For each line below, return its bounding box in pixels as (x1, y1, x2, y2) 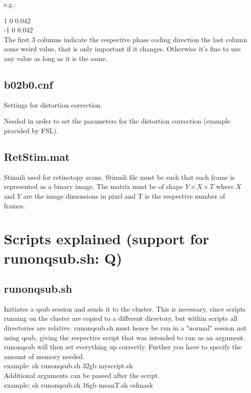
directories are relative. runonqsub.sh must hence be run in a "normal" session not (4, 323, 247, 333)
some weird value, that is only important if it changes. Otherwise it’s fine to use (4, 44, 241, 54)
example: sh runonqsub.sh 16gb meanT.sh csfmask (4, 379, 153, 390)
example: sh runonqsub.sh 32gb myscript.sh (4, 361, 133, 371)
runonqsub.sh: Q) (4, 248, 122, 267)
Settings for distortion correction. (4, 99, 103, 110)
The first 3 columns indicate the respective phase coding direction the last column (4, 34, 247, 44)
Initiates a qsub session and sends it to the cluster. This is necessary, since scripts (4, 303, 246, 314)
